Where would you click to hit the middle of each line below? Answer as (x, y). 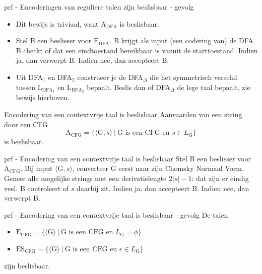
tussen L (29, 87)
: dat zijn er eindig (220, 178)
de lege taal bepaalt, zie (214, 87)
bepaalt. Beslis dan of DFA (128, 87)
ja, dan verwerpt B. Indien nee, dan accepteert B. (92, 60)
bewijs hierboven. (43, 97)
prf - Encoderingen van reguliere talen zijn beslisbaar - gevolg (99, 7)
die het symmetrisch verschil (193, 77)
